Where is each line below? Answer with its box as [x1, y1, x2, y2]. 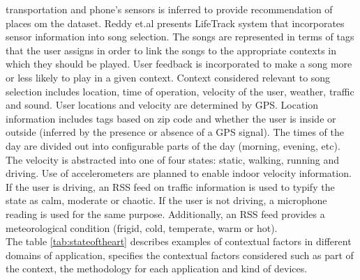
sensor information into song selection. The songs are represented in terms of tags [6, 29, 354, 44]
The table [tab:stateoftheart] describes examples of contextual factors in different [6, 234, 352, 249]
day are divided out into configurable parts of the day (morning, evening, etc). [6, 138, 340, 153]
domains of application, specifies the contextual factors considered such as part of [6, 247, 354, 262]
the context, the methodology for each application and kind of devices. [6, 261, 308, 276]
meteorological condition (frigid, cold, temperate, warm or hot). [6, 220, 278, 235]
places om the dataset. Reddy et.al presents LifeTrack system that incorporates [6, 15, 345, 30]
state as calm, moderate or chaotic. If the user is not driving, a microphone [6, 193, 327, 208]
